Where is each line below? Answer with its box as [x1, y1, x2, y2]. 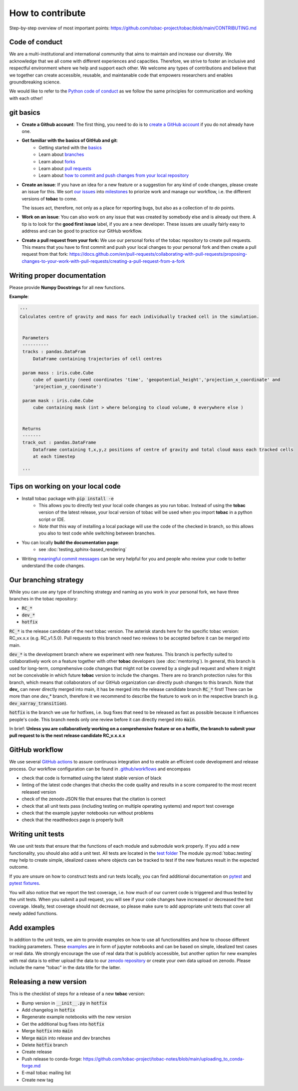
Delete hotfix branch [21, 1042, 68, 1048]
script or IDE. [38, 516, 66, 522]
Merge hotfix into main [21, 1028, 73, 1034]
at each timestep [32, 454, 75, 460]
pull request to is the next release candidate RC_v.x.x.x [9, 732, 126, 739]
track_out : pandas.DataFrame [22, 440, 97, 446]
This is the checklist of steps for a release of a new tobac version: [9, 991, 145, 997]
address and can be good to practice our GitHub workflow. [21, 228, 143, 234]
